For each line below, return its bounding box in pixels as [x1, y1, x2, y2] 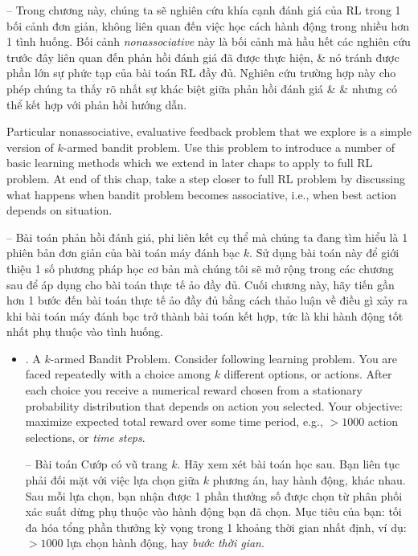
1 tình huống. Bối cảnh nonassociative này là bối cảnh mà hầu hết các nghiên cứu [6, 33, 411, 50]
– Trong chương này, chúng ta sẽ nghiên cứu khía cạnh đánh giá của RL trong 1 [6, 2, 401, 18]
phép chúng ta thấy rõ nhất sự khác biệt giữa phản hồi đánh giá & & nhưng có [6, 80, 397, 96]
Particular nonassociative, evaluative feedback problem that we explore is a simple [6, 123, 412, 140]
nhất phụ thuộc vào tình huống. [6, 323, 163, 340]
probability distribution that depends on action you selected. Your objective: [25, 397, 403, 414]
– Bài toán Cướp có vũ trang [25, 456, 168, 472]
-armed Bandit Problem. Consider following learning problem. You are [50, 350, 398, 366]
